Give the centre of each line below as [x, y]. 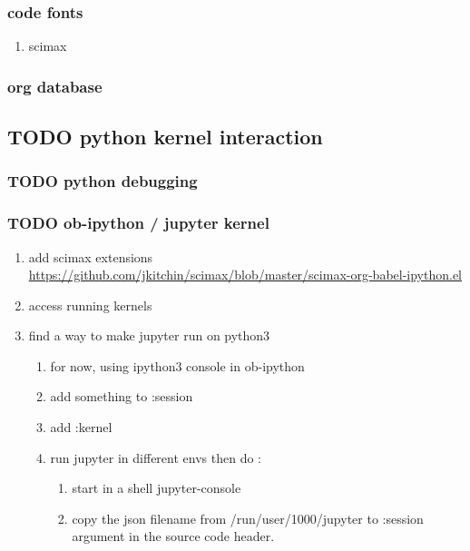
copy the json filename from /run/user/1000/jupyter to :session [248, 518]
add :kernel [81, 427]
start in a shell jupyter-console [157, 488]
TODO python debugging [103, 181]
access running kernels [90, 305]
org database [55, 86]
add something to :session [122, 396]
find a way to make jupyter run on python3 [149, 335]
